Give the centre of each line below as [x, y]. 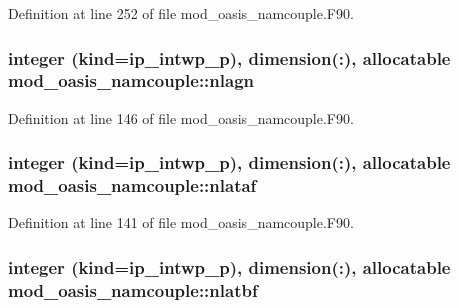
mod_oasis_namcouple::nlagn [131, 80]
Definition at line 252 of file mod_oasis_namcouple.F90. [181, 13]
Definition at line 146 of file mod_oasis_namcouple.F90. [181, 117]
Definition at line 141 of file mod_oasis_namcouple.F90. [181, 222]
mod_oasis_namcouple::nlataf [132, 185]
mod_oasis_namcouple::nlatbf [133, 289]
